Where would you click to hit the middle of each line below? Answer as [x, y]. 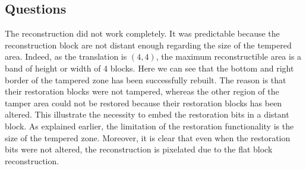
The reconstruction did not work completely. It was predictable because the [142, 33]
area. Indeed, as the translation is [66, 56]
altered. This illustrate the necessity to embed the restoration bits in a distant [147, 114]
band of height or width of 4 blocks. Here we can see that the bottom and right [149, 68]
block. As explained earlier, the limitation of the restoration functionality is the [149, 126]
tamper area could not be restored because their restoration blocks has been [143, 103]
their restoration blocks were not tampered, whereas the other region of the [142, 91]
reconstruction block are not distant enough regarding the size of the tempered [148, 45]
